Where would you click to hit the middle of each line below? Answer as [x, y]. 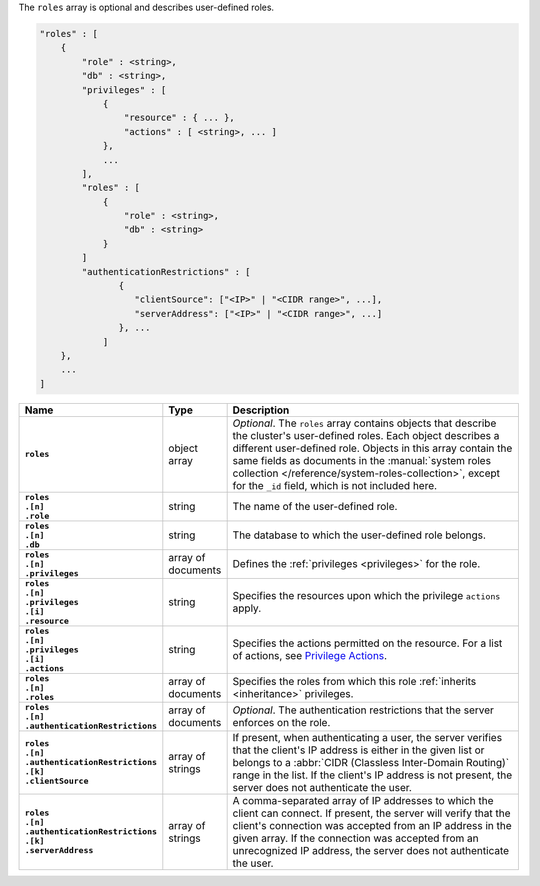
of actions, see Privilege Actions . [310, 656]
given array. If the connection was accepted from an [355, 838]
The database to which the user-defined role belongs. [359, 535]
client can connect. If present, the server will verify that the [371, 813]
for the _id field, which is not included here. [335, 485]
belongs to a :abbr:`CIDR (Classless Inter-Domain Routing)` [371, 762]
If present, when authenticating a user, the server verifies [367, 737]
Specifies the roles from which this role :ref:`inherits [354, 682]
